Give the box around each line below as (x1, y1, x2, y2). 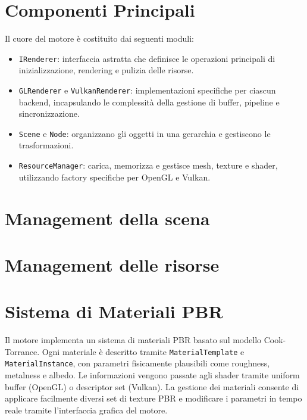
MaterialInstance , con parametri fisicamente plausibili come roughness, (5, 357, 270, 369)
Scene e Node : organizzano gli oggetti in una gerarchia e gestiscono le (18, 127, 271, 139)
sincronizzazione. (18, 107, 80, 120)
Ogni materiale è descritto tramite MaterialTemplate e (42, 345, 245, 357)
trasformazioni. (18, 139, 74, 151)
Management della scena (5, 206, 210, 230)
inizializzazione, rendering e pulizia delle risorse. (18, 64, 194, 76)
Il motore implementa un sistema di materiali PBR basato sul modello (5, 334, 262, 346)
